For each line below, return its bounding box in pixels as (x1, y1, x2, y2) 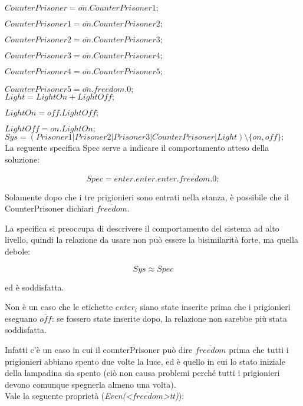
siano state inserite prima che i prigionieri (140, 301, 291, 313)
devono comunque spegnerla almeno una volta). (5, 378, 176, 390)
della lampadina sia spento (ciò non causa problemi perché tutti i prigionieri (5, 367, 280, 379)
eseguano (5, 312, 37, 324)
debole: (5, 245, 31, 257)
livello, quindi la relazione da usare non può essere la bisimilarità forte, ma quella (5, 233, 298, 246)
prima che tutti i (229, 343, 289, 355)
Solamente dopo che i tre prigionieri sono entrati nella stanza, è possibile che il (5, 190, 289, 203)
